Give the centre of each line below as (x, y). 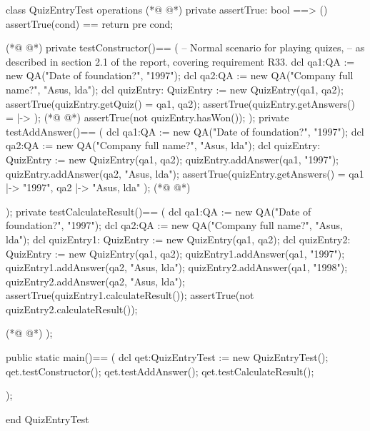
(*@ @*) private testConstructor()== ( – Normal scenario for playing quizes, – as (185, 47)
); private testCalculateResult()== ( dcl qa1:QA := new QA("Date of (159, 211)
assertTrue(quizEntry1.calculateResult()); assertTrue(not (130, 295)
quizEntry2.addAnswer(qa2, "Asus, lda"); (95, 281)
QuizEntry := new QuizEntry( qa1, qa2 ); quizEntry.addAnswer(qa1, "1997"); (172, 159)
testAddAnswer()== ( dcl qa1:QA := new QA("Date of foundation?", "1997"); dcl (185, 131)
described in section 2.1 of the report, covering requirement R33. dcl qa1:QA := (180, 61)
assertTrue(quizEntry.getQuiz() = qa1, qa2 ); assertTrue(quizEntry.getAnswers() (180, 103)
